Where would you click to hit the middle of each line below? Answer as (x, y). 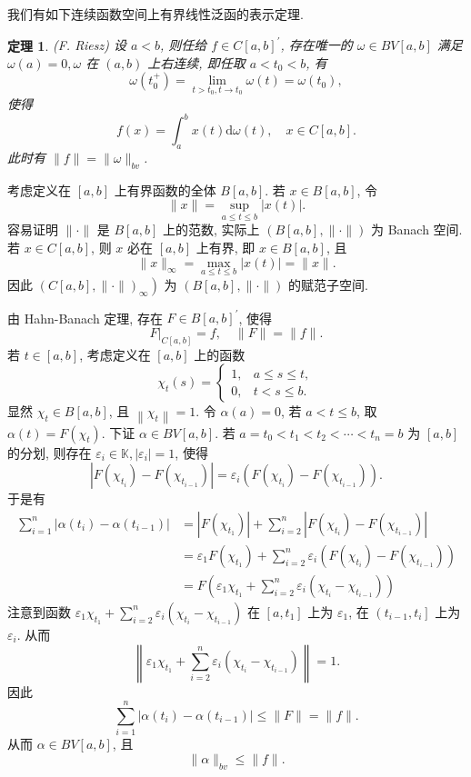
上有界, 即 (225, 247)
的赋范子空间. (328, 284)
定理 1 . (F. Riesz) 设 (67, 45)
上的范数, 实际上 (211, 229)
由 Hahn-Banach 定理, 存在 (85, 318)
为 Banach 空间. (416, 229)
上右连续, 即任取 (196, 62)
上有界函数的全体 (165, 189)
